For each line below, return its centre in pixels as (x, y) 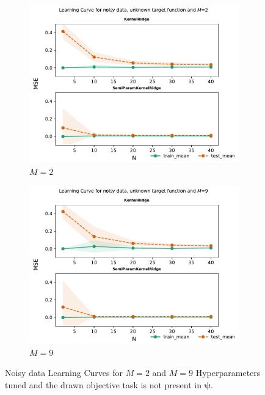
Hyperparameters (228, 373)
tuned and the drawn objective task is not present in (103, 384)
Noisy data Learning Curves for (64, 373)
